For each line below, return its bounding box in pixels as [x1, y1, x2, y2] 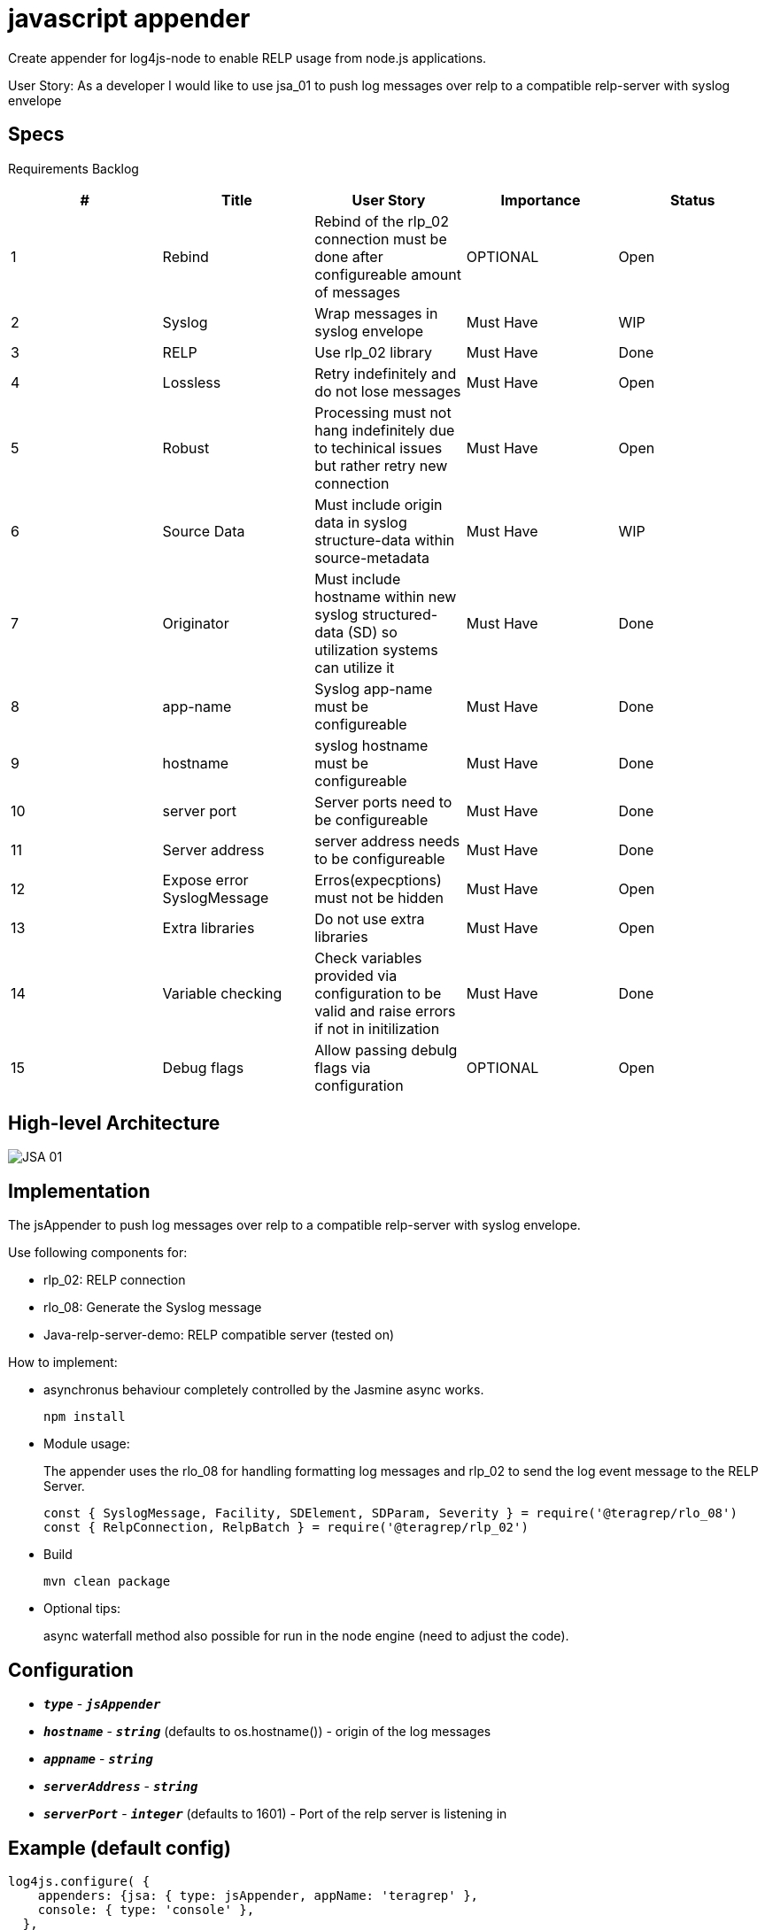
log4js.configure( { [8, 1873, 151, 1888]
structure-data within [314, 530, 455, 549]
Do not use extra [314, 909, 425, 928]
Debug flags [162, 1058, 244, 1077]
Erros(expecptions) [314, 870, 442, 889]
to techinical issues [314, 438, 443, 457]
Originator [162, 614, 229, 632]
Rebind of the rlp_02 [314, 212, 449, 230]
